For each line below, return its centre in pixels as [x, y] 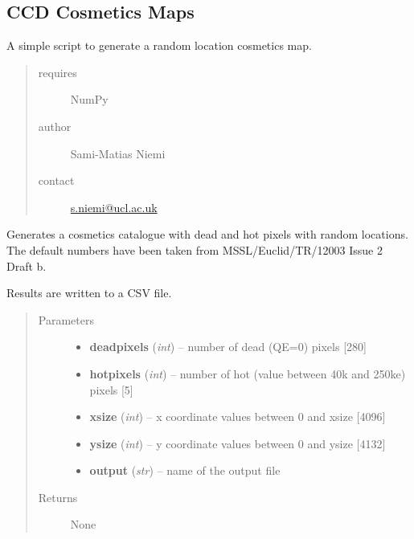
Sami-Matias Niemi [118, 153]
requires [57, 72]
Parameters [66, 319]
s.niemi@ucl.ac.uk [114, 207]
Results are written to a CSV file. [89, 293]
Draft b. [27, 265]
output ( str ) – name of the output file [185, 470]
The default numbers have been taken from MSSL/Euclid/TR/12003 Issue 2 [195, 249]
